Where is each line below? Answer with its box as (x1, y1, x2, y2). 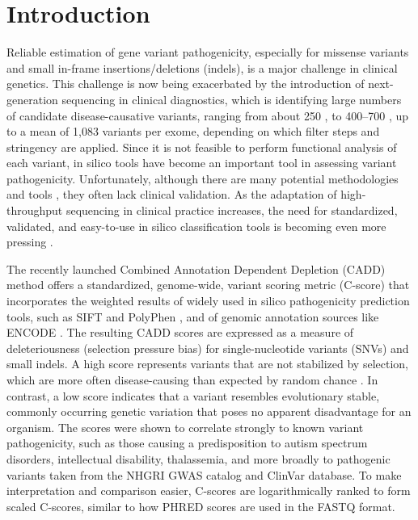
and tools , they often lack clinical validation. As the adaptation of (6, 186, 337, 203)
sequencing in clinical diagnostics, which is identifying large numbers (61, 90, 402, 107)
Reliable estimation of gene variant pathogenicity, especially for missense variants (6, 44, 409, 61)
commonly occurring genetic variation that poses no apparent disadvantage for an (6, 403, 412, 420)
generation (6, 90, 58, 107)
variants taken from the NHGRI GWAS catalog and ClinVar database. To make (6, 466, 402, 483)
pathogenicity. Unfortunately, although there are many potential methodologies (6, 170, 399, 187)
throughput (6, 202, 63, 219)
